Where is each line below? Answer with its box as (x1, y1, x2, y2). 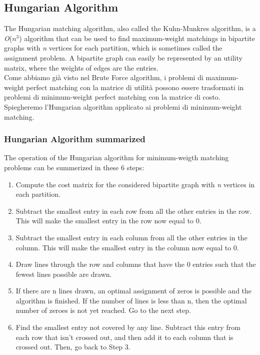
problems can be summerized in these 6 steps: (4, 162, 144, 172)
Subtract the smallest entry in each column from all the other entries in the (15, 232, 247, 242)
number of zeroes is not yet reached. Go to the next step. (15, 305, 191, 315)
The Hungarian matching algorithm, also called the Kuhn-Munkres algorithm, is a (4, 23, 256, 34)
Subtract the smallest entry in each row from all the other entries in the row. (15, 205, 252, 216)
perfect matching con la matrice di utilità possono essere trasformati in (26, 82, 244, 92)
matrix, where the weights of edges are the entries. (4, 62, 158, 73)
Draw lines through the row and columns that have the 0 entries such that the (15, 259, 256, 269)
